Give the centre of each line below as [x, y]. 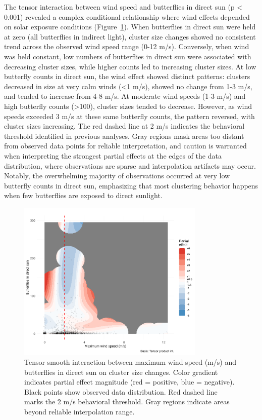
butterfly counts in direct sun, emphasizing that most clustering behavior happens [131, 185]
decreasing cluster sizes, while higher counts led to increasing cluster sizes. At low [130, 66]
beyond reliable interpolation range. [80, 411]
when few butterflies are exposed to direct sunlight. [83, 195]
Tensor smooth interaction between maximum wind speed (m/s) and [130, 361]
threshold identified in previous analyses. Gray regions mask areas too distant [124, 136]
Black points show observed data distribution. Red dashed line [121, 391]
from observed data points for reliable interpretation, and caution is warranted [125, 146]
